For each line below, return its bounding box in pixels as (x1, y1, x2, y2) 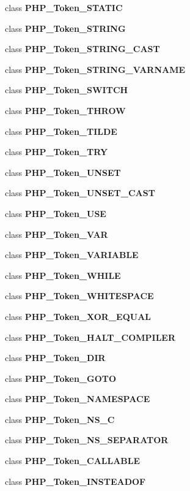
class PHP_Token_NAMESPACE (5, 392, 150, 405)
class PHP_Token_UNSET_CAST (5, 186, 155, 199)
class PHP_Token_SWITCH (5, 83, 128, 96)
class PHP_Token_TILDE (5, 124, 117, 137)
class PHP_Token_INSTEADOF (5, 474, 146, 487)
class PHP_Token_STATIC (5, 1, 123, 13)
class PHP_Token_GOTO (5, 371, 117, 384)
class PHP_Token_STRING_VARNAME (5, 63, 186, 75)
